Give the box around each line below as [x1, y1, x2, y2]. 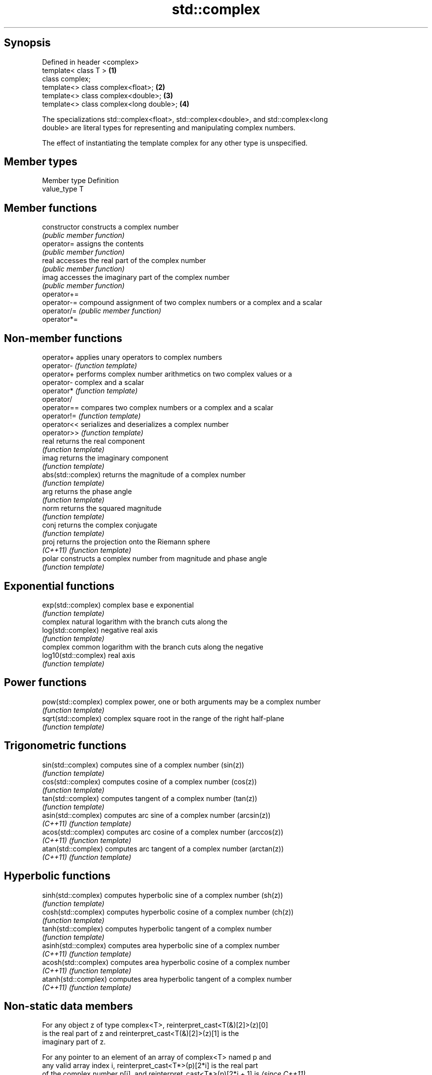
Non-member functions [4, 332, 122, 345]
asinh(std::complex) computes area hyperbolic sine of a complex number [42, 941, 280, 950]
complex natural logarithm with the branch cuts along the [42, 617, 228, 626]
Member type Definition [42, 176, 119, 185]
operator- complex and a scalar [42, 378, 144, 387]
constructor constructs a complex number [42, 223, 179, 231]
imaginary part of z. [42, 1037, 106, 1046]
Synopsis [4, 37, 51, 49]
